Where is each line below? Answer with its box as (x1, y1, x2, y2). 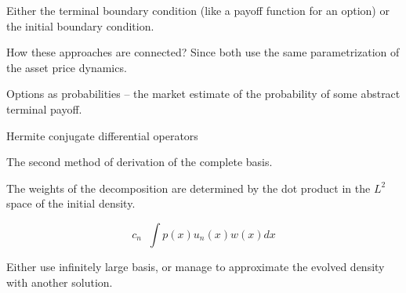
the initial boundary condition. (6, 17, 154, 34)
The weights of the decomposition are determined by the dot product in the (6, 179, 371, 196)
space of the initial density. (6, 195, 136, 212)
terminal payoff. (6, 100, 82, 117)
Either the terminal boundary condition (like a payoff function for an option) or (6, 2, 390, 18)
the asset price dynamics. (6, 59, 127, 75)
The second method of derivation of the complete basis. (6, 154, 273, 170)
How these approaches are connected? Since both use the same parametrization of (6, 44, 400, 60)
